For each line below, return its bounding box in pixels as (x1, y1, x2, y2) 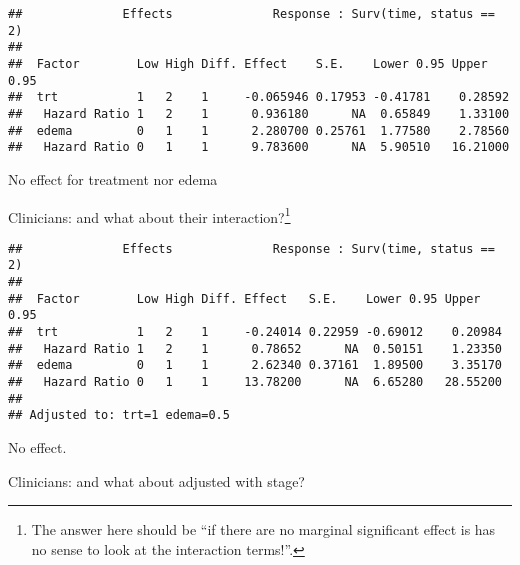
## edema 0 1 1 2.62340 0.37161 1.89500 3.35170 (8, 358, 502, 373)
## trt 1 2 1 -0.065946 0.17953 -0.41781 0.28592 (8, 90, 510, 105)
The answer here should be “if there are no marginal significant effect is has (31, 519, 496, 540)
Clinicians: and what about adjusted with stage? (8, 470, 305, 491)
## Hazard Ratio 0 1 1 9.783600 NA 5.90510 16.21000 (8, 140, 510, 155)
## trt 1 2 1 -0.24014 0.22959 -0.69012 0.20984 (8, 325, 502, 340)
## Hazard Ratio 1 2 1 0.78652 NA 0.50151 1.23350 (8, 341, 502, 356)
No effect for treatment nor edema (8, 168, 218, 189)
